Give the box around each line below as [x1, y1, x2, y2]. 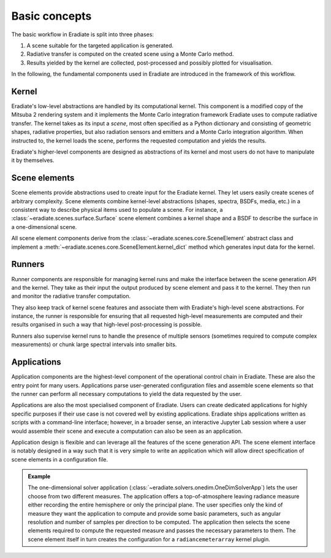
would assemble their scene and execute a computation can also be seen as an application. [11, 427, 243, 435]
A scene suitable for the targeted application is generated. [26, 42, 174, 49]
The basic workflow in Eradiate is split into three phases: [11, 31, 154, 38]
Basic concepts [11, 9, 92, 23]
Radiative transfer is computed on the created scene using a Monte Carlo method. [26, 50, 234, 58]
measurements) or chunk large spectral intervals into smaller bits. [11, 341, 177, 348]
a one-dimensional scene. [11, 223, 77, 230]
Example [28, 473, 51, 480]
